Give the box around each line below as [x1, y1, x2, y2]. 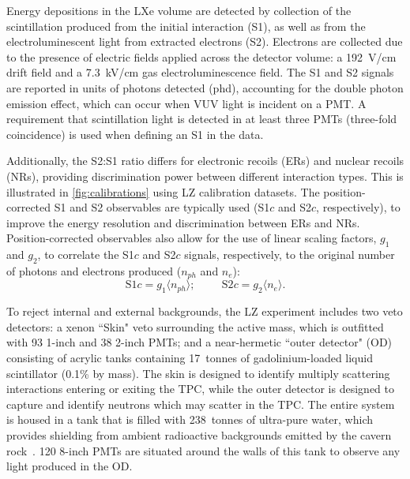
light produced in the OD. [6, 458, 133, 474]
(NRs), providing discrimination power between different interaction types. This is [6, 167, 404, 184]
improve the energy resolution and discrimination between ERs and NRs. [6, 214, 360, 230]
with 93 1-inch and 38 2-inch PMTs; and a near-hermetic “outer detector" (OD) [6, 334, 393, 350]
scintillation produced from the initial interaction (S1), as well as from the [6, 17, 366, 34]
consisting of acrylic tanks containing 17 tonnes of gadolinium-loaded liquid [6, 349, 373, 365]
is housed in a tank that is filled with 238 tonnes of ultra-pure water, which [6, 411, 374, 428]
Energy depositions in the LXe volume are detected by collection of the [6, 2, 352, 18]
